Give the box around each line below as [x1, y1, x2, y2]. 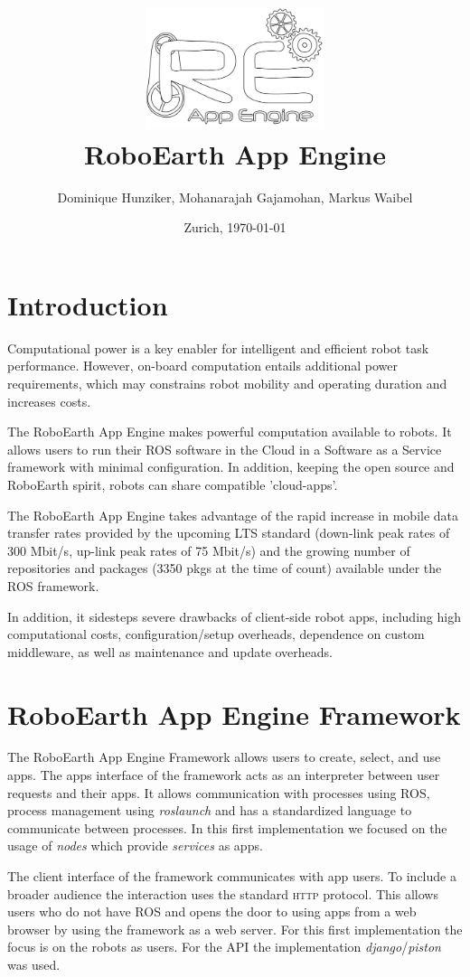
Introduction [7, 286, 168, 323]
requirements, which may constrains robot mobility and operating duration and [7, 374, 447, 393]
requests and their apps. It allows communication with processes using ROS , [7, 783, 430, 802]
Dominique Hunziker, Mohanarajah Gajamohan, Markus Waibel [57, 187, 413, 206]
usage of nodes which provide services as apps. [7, 836, 263, 855]
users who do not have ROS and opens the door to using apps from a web [7, 902, 417, 921]
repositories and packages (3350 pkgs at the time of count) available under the [7, 559, 442, 578]
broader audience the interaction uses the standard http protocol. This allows [7, 884, 438, 903]
